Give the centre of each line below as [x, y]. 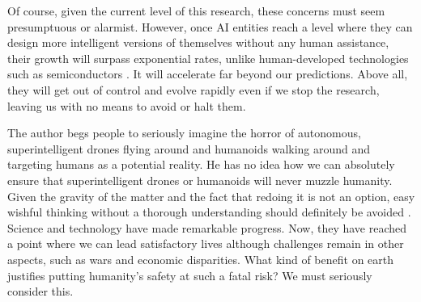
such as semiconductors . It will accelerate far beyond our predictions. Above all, [208, 74]
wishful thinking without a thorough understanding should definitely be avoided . [209, 212]
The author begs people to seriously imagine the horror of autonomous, [184, 133]
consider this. [40, 291]
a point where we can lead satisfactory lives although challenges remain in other [206, 243]
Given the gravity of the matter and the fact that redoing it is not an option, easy [211, 196]
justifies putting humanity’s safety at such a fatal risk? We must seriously [190, 275]
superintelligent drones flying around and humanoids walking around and [189, 148]
